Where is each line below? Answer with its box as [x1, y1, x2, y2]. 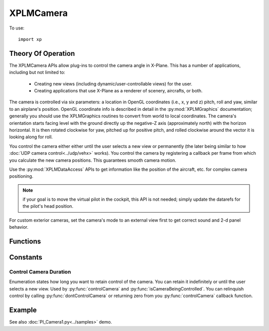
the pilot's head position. [22, 203, 74, 209]
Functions [9, 237, 41, 246]
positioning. [9, 173, 33, 179]
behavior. [9, 224, 28, 230]
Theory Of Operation [9, 49, 75, 57]
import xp [18, 36, 42, 42]
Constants [9, 253, 42, 262]
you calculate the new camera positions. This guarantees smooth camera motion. [9, 157, 176, 163]
